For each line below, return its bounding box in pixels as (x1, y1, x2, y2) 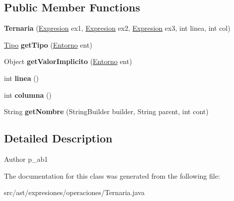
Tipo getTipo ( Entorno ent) (4, 39, 92, 50)
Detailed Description (4, 131, 113, 146)
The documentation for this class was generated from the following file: (4, 170, 220, 181)
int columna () (4, 89, 52, 100)
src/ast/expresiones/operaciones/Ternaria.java (4, 187, 145, 198)
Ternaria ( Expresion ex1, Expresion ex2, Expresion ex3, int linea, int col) (4, 23, 231, 33)
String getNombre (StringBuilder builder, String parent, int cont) (4, 106, 209, 117)
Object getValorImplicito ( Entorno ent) (4, 56, 132, 67)
